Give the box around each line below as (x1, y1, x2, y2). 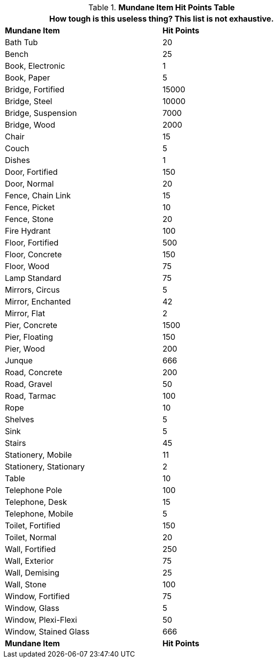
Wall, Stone (5, 579, 47, 589)
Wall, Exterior (5, 556, 54, 566)
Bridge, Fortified (5, 84, 65, 94)
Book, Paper (5, 73, 50, 83)
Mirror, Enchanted (5, 297, 71, 306)
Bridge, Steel (5, 96, 52, 106)
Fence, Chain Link (5, 191, 71, 200)
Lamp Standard (5, 273, 61, 283)
